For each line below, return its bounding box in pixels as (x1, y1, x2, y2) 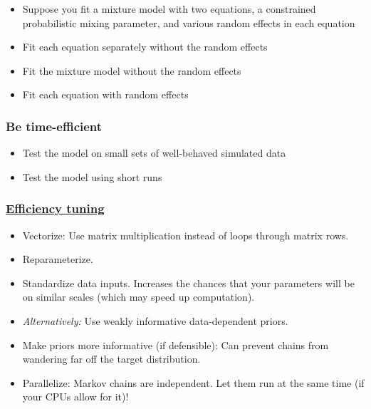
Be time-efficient (6, 117, 103, 135)
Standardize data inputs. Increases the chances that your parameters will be (22, 275, 355, 290)
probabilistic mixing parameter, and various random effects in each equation (22, 15, 355, 30)
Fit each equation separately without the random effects (22, 39, 268, 54)
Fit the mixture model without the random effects (22, 63, 241, 78)
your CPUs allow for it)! (22, 389, 129, 404)
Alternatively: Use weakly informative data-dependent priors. (22, 313, 288, 328)
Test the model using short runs (22, 169, 162, 184)
